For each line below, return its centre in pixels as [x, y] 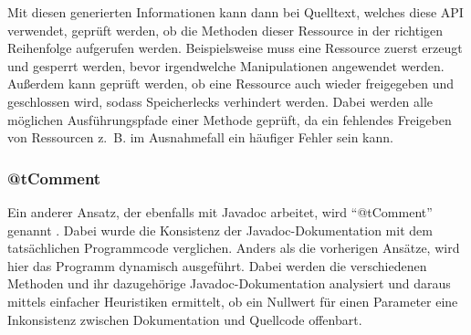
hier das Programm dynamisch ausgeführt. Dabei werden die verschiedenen [217, 265]
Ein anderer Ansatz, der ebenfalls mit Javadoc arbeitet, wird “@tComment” [220, 211]
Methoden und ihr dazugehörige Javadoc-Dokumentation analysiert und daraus [229, 283]
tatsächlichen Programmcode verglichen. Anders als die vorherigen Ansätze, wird [234, 248]
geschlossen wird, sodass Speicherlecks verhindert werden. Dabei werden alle [220, 101]
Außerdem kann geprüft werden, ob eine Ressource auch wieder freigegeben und [231, 84]
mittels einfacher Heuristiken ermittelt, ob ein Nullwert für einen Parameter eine [233, 301]
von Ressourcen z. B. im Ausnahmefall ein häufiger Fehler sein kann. [200, 137]
